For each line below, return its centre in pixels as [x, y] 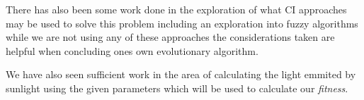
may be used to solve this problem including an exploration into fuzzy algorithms [182, 23]
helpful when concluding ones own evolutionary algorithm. [132, 50]
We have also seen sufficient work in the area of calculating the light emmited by [181, 74]
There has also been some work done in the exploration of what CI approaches [176, 9]
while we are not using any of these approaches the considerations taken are [170, 37]
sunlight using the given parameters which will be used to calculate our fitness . [177, 88]
